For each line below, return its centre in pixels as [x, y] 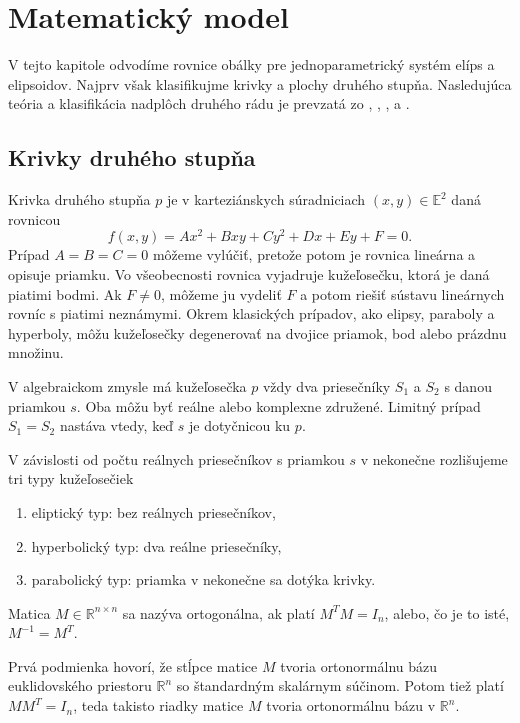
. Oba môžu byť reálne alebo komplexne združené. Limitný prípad [278, 405]
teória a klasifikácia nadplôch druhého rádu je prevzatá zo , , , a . [209, 103]
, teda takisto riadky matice [158, 705]
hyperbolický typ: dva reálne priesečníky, [156, 545]
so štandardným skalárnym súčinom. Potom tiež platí [340, 685]
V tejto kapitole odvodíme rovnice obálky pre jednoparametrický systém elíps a [251, 64]
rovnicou [34, 218]
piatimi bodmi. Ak [65, 293]
